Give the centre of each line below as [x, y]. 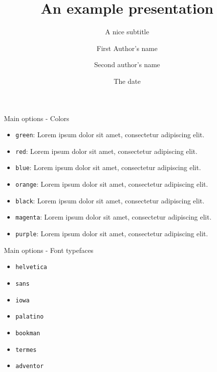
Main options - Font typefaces [49, 250]
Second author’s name [127, 64]
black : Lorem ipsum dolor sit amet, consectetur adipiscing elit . [110, 200]
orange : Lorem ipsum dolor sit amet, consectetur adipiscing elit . [112, 184]
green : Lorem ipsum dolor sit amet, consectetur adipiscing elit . [110, 135]
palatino [30, 317]
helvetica [31, 267]
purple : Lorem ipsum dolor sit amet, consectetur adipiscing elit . [112, 234]
